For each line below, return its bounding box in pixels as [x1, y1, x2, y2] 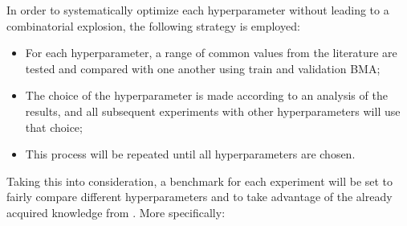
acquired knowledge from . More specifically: [6, 203, 226, 220]
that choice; [25, 118, 83, 135]
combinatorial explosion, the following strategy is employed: [6, 17, 300, 34]
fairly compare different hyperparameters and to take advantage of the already [6, 188, 393, 205]
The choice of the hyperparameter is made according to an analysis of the [25, 87, 388, 104]
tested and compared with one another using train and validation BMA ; [25, 60, 381, 76]
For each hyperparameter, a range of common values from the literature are [25, 44, 397, 61]
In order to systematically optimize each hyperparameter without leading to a [6, 2, 389, 18]
